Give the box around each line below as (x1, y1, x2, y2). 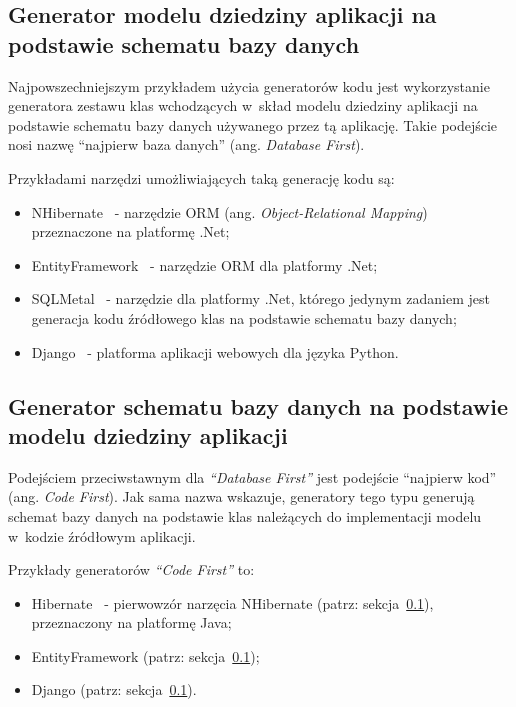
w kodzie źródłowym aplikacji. (8, 525, 196, 546)
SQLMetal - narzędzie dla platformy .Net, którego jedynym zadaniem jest (31, 288, 490, 309)
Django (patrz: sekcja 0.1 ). (31, 679, 197, 700)
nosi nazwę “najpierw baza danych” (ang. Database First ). (8, 134, 365, 155)
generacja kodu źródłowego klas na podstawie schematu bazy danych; (31, 307, 457, 328)
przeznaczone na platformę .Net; (31, 221, 230, 242)
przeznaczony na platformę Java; (31, 612, 232, 633)
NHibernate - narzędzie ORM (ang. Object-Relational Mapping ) (31, 201, 428, 222)
